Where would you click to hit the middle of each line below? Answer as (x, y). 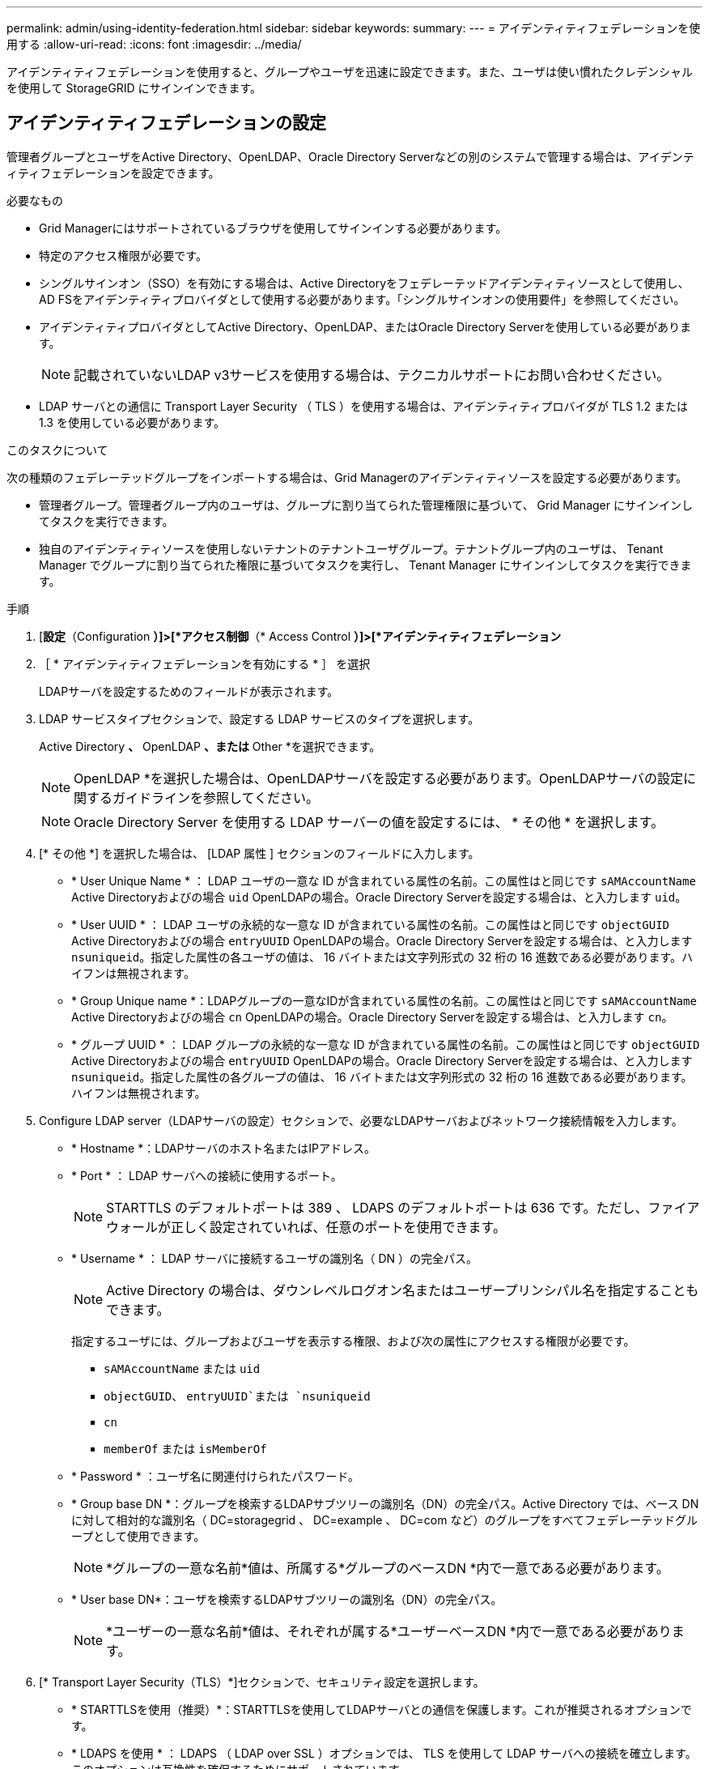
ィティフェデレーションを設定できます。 (113, 173)
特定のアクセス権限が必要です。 (123, 255)
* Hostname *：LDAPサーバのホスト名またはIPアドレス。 (223, 1148)
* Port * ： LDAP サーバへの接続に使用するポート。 (207, 1175)
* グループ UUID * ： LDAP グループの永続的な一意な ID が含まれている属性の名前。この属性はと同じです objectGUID (386, 1044)
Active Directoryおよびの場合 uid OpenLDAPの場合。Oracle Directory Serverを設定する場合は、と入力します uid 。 (379, 897)
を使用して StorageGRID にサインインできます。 (134, 88)
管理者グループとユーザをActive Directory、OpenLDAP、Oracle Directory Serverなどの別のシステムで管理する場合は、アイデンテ (350, 156)
